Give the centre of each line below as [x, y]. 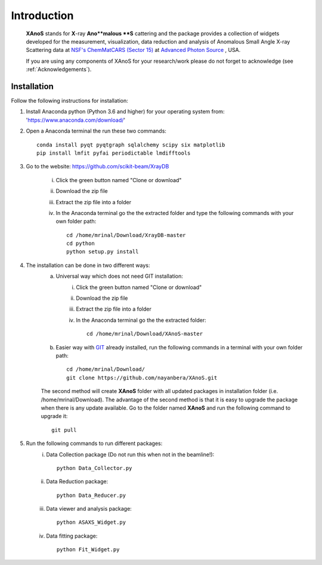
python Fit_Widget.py [88, 550]
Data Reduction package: [77, 481]
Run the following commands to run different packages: [94, 443]
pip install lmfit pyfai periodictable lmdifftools [114, 153]
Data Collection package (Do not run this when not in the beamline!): [130, 455]
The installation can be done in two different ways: [88, 265]
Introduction [42, 16]
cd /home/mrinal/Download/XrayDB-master [126, 235]
